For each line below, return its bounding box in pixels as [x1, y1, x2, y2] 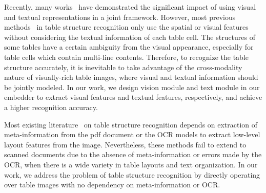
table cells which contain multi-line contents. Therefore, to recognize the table [4, 51, 249, 62]
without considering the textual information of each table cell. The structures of [4, 31, 256, 42]
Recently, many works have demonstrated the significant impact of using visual [4, 2, 256, 12]
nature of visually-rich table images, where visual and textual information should [4, 72, 258, 82]
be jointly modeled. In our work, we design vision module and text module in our [4, 81, 260, 92]
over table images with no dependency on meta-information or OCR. [4, 179, 220, 190]
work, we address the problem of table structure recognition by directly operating [4, 169, 260, 180]
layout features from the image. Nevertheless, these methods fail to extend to [4, 139, 247, 149]
